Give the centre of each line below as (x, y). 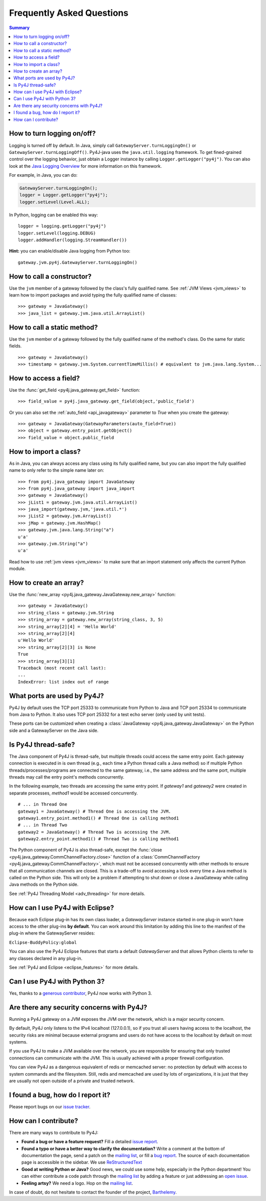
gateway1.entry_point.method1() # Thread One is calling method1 (99, 818)
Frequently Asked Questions (69, 13)
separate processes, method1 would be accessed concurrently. (73, 793)
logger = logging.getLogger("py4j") (62, 226)
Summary (19, 28)
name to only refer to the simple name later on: (57, 470)
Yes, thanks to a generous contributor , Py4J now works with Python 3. (81, 993)
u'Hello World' (36, 640)
